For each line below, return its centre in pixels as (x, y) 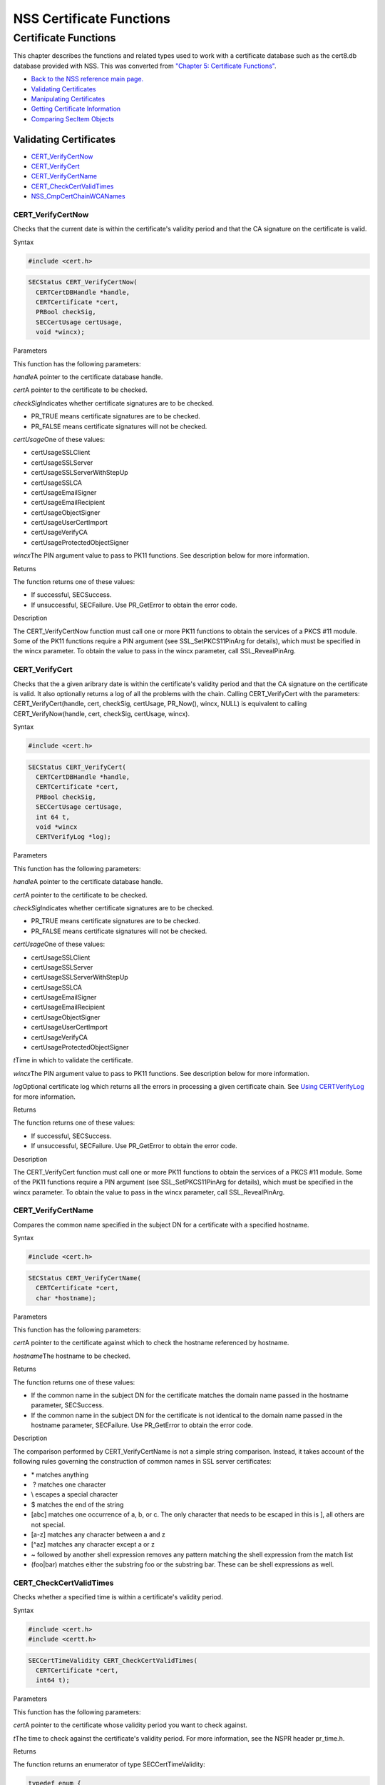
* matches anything (60, 1474)
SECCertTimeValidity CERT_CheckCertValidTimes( (113, 1660)
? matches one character (69, 1484)
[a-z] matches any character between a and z (98, 1534)
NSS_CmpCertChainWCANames (78, 196)
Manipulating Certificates (68, 99)
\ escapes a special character (75, 1494)
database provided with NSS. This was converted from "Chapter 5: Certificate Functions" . (145, 66)
